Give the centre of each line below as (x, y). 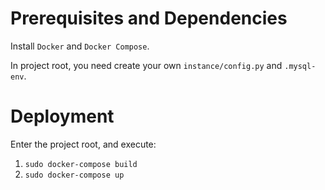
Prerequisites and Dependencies (149, 18)
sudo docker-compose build (81, 164)
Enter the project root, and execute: (83, 144)
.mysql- (300, 66)
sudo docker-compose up (74, 175)
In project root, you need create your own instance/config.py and (146, 65)
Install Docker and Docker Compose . (80, 46)
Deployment (62, 116)
